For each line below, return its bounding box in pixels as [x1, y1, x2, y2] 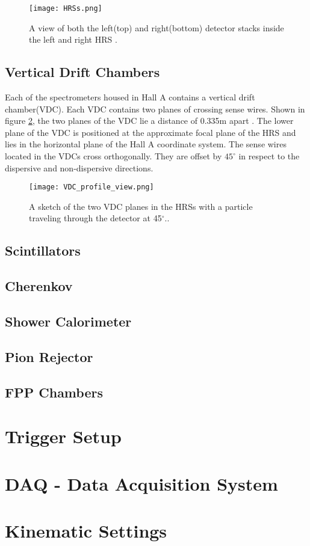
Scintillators [5, 241, 81, 260]
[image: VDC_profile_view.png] [29, 183, 154, 192]
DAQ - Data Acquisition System [5, 471, 278, 495]
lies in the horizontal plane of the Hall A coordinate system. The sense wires [5, 138, 287, 150]
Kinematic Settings [5, 518, 167, 542]
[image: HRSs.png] [29, 4, 102, 13]
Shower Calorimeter [5, 312, 132, 330]
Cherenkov [5, 277, 73, 295]
